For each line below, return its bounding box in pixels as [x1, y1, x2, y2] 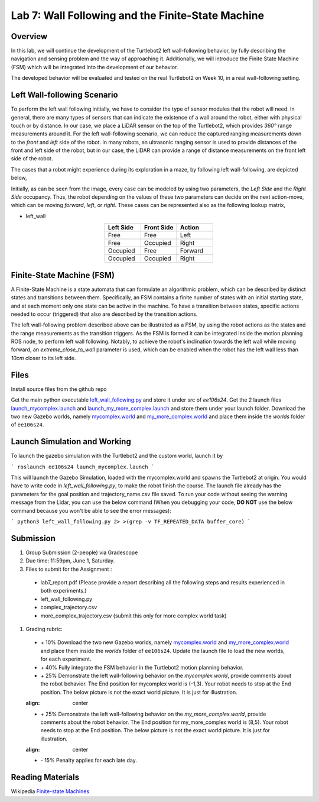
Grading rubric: [25, 626, 63, 632]
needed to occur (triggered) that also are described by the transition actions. [11, 311, 198, 318]
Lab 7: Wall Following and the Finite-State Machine [11, 9, 265, 22]
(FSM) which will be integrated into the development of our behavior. [11, 63, 178, 70]
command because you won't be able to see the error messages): [11, 507, 171, 514]
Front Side [144, 224, 174, 232]
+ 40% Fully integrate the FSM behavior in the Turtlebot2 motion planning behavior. [40, 664, 244, 671]
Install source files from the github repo [11, 385, 107, 393]
